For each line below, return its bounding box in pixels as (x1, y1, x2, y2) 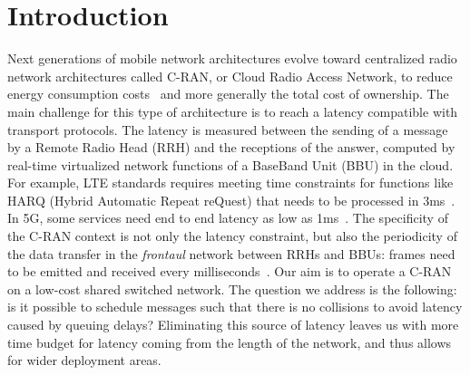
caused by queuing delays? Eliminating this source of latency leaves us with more (7, 315, 459, 334)
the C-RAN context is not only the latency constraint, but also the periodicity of (7, 226, 457, 245)
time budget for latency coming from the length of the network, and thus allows (7, 332, 452, 351)
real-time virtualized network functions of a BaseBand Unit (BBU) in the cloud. (7, 155, 454, 174)
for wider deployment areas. (7, 351, 162, 370)
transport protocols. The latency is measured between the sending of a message (7, 120, 448, 139)
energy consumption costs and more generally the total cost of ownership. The (7, 84, 449, 103)
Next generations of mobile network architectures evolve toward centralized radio (7, 49, 457, 68)
